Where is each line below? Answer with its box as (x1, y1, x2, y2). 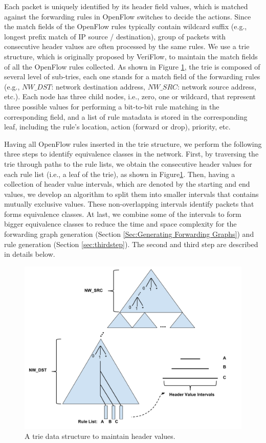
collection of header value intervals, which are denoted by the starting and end (4, 179, 250, 189)
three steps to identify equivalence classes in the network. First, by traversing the (4, 148, 259, 159)
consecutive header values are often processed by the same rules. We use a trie (4, 41, 250, 52)
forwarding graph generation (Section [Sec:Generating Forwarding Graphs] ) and (4, 229, 254, 239)
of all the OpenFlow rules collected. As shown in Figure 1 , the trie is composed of (4, 61, 260, 72)
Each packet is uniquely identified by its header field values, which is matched (4, 1, 248, 11)
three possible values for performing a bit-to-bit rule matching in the (4, 101, 219, 112)
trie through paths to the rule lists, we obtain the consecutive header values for (4, 158, 252, 169)
